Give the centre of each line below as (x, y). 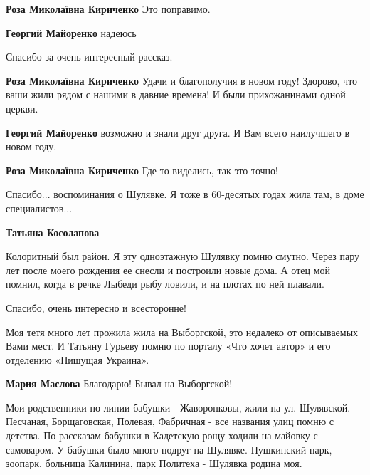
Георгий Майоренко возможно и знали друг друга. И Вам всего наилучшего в (178, 132)
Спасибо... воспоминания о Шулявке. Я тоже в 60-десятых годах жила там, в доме (185, 194)
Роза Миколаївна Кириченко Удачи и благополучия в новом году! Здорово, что (182, 80)
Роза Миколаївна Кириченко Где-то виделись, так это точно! (142, 170)
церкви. (22, 108)
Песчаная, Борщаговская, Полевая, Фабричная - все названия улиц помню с (170, 421)
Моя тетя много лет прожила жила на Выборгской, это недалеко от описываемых (182, 332)
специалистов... (39, 208)
